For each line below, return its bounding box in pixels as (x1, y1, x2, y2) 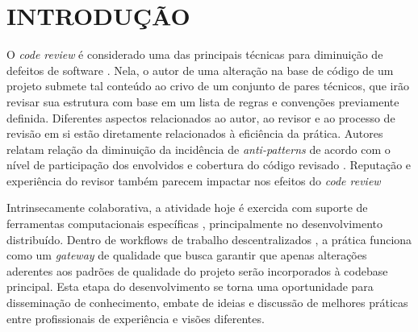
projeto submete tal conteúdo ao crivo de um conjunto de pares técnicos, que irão (6, 77, 409, 94)
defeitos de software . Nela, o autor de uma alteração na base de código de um (6, 61, 394, 78)
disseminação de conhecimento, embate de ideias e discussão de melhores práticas (6, 294, 408, 311)
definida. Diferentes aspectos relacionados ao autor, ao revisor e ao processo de (6, 109, 395, 126)
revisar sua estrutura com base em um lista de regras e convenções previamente (6, 93, 399, 110)
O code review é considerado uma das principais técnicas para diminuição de (6, 46, 383, 63)
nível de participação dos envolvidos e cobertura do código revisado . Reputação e (6, 156, 412, 173)
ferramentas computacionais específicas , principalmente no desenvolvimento (6, 215, 382, 232)
